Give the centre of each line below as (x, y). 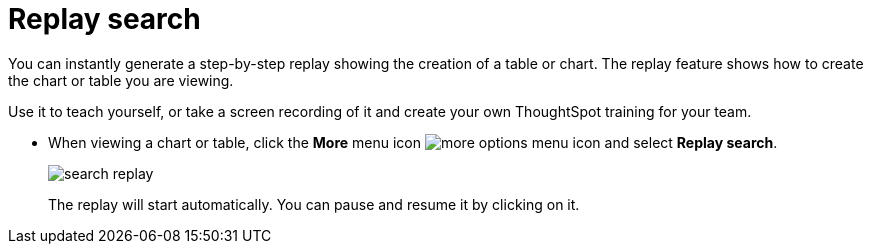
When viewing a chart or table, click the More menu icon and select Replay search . (413, 142)
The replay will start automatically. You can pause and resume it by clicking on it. (314, 204)
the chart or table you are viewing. (121, 80)
